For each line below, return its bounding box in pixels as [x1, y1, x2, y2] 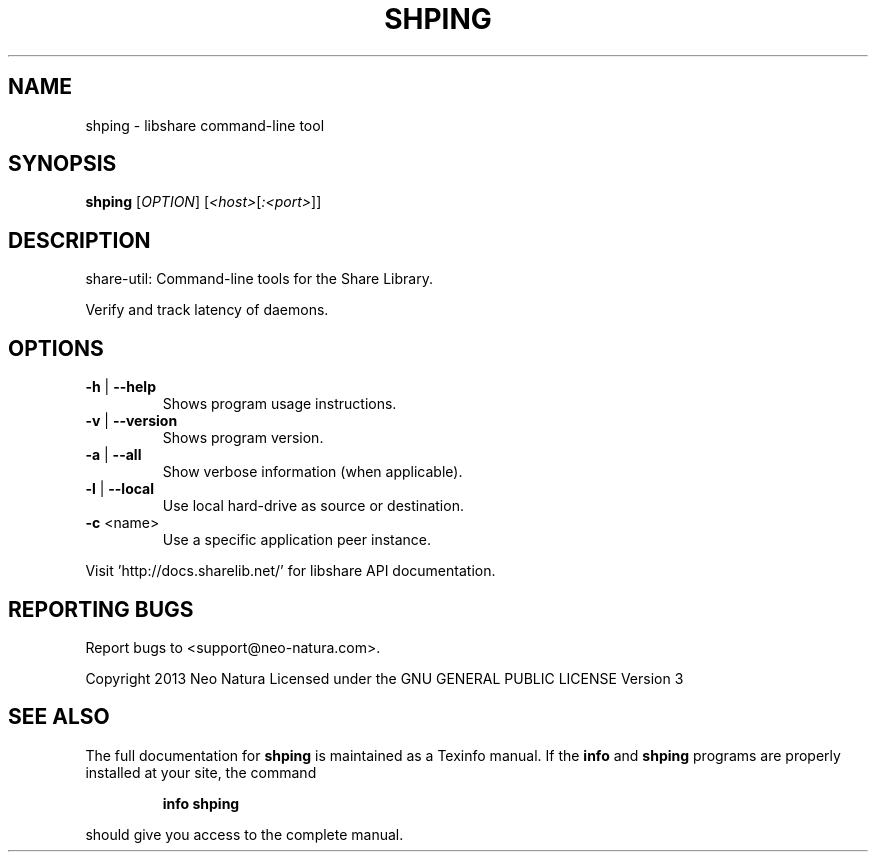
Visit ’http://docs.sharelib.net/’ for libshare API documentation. [85, 562, 496, 580]
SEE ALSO [8, 704, 110, 730]
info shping [162, 794, 240, 812]
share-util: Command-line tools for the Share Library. [85, 270, 433, 288]
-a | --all [85, 446, 142, 464]
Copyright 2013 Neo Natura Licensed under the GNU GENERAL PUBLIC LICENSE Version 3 [85, 669, 684, 687]
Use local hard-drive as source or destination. [162, 497, 464, 515]
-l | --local [85, 480, 155, 498]
